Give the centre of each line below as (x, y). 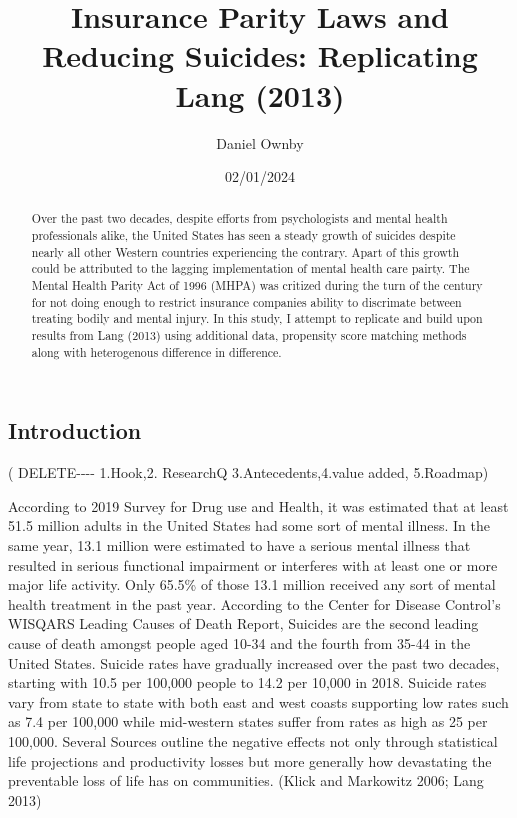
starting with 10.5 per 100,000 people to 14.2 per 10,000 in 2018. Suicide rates (247, 682)
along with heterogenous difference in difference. (156, 351)
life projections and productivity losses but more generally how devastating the (250, 760)
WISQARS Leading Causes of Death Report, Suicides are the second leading (243, 623)
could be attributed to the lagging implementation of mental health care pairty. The (250, 268)
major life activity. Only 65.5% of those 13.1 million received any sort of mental (252, 584)
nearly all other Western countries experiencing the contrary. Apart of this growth (245, 251)
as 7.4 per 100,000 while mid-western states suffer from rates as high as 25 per (248, 721)
